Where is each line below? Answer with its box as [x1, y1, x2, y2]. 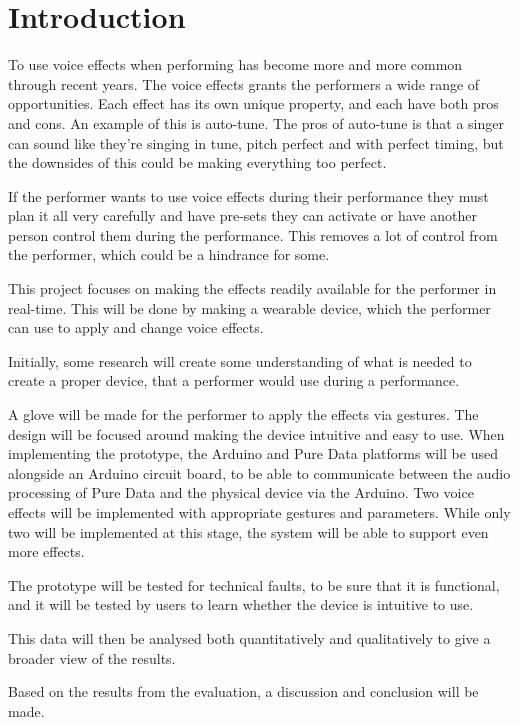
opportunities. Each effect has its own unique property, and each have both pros [8, 93, 499, 114]
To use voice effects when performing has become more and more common [8, 54, 463, 75]
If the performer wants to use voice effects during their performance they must [8, 185, 489, 206]
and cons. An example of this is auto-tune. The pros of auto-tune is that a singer [8, 112, 504, 133]
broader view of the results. [8, 647, 176, 668]
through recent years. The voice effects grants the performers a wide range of [8, 73, 480, 94]
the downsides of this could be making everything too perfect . [8, 152, 387, 173]
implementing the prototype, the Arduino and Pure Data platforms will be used [8, 443, 498, 464]
